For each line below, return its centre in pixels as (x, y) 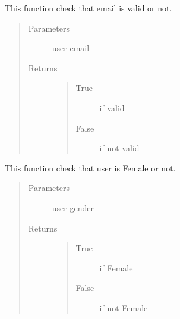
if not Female (124, 307)
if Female (116, 268)
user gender (73, 207)
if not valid (119, 148)
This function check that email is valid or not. (89, 8)
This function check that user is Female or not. (90, 168)
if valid (112, 107)
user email (71, 48)
